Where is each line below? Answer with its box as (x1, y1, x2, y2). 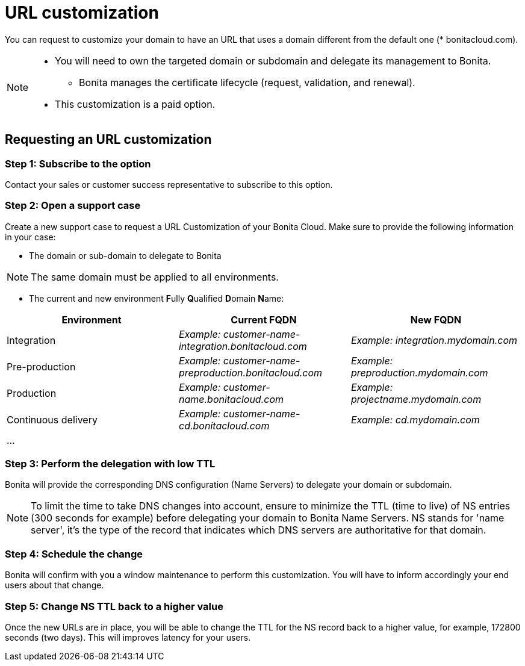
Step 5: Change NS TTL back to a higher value (5, 600, 223, 612)
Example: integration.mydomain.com (350, 334, 518, 346)
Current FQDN (231, 313, 297, 326)
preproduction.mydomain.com (350, 366, 488, 379)
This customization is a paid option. (55, 98, 216, 110)
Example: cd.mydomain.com (350, 413, 480, 426)
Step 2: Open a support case (5, 199, 141, 212)
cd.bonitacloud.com (178, 419, 270, 432)
